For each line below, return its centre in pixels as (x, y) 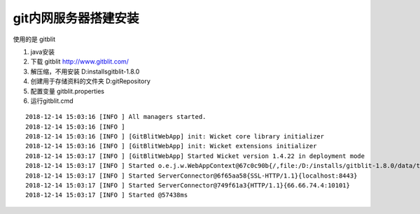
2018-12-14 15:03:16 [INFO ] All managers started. (116, 117)
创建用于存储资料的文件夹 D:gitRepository (90, 81)
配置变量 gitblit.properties (68, 91)
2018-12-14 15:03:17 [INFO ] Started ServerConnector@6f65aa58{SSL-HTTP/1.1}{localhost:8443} (191, 176)
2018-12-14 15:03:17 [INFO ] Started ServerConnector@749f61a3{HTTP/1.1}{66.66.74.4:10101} (188, 186)
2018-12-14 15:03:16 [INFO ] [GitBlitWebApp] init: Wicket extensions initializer (171, 146)
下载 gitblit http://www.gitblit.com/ (80, 62)
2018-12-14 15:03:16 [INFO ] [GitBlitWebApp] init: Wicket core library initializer (175, 137)
